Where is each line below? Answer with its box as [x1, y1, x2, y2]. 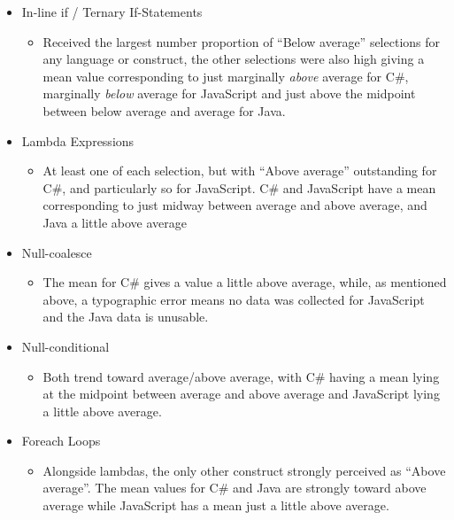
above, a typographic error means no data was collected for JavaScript [42, 290, 425, 308]
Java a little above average [42, 213, 187, 231]
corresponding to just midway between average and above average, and [42, 196, 427, 214]
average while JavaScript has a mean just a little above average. [42, 496, 389, 515]
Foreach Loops [21, 431, 101, 450]
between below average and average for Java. [42, 101, 286, 120]
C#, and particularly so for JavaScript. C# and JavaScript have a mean [42, 178, 436, 197]
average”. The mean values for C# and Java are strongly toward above [42, 478, 427, 497]
